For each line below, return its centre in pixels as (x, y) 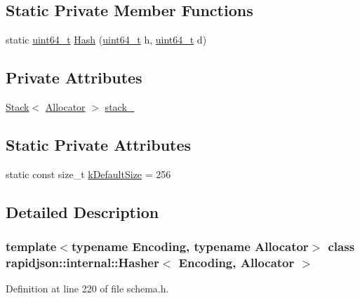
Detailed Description (82, 211)
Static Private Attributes (99, 144)
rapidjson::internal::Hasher (82, 263)
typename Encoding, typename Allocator (190, 246)
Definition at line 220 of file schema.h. (87, 289)
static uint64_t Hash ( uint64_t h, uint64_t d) (106, 40)
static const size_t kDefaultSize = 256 (88, 174)
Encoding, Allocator (236, 263)
